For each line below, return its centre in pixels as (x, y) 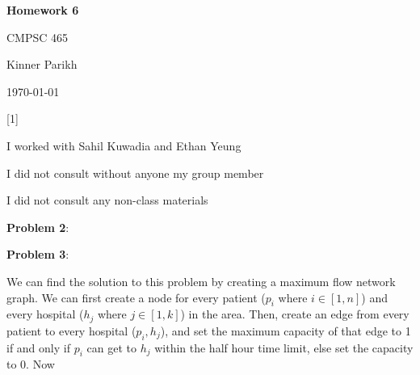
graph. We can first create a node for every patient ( (136, 297)
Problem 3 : (38, 254)
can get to (111, 347)
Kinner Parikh (42, 64)
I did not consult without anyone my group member (135, 173)
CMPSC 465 (38, 37)
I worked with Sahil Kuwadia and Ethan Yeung (124, 145)
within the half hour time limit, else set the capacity (284, 347)
